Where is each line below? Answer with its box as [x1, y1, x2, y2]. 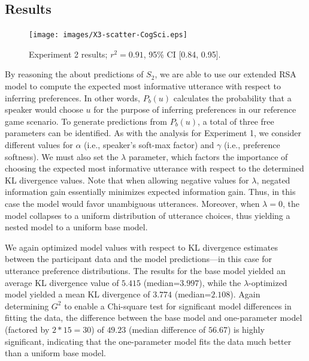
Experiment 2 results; [29, 47, 108, 60]
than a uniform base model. [5, 347, 106, 359]
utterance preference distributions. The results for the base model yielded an [5, 264, 286, 276]
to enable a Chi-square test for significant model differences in [64, 299, 292, 312]
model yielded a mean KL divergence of [5, 288, 150, 300]
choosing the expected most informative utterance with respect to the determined [5, 162, 304, 175]
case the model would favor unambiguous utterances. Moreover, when [5, 197, 260, 209]
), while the [199, 276, 241, 288]
